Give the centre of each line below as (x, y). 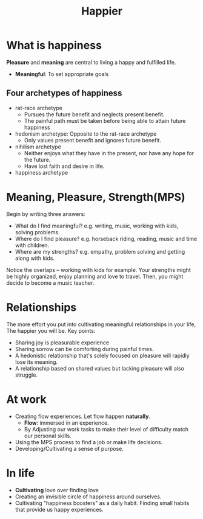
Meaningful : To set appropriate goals (62, 74)
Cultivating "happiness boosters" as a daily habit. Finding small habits (102, 503)
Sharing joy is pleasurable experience (62, 343)
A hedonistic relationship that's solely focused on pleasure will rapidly (102, 355)
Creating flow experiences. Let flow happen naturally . (82, 416)
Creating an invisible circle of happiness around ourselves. (88, 496)
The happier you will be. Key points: (51, 330)
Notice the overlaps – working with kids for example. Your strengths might (98, 270)
